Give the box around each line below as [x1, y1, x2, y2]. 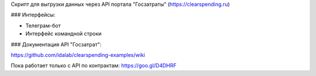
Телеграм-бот [25, 22, 61, 29]
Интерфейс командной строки [25, 30, 102, 37]
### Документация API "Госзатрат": [11, 41, 102, 48]
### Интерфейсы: [11, 12, 56, 19]
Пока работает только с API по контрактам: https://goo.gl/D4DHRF [11, 62, 177, 69]
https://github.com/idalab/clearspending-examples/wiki [11, 51, 146, 58]
